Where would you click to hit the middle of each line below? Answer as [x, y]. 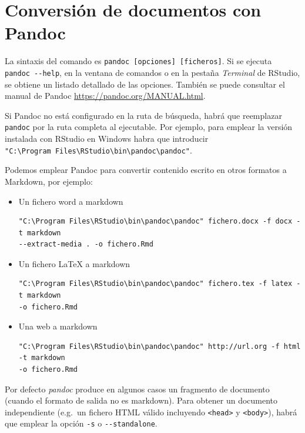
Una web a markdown [58, 326]
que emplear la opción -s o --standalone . [81, 423]
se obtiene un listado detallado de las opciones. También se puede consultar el [145, 84]
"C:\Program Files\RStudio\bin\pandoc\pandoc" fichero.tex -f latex [155, 284]
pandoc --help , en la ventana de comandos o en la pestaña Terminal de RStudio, [152, 72]
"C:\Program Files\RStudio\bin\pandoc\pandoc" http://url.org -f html [160, 346]
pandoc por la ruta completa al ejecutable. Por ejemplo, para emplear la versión [149, 127]
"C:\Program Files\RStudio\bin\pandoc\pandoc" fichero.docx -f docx [155, 222]
